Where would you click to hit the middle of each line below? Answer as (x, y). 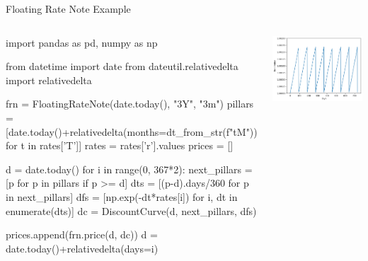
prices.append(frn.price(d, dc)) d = (82, 234)
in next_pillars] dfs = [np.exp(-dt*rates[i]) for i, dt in (122, 196)
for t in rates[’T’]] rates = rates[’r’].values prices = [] (120, 145)
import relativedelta (49, 80)
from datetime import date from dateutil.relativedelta (122, 66)
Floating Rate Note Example (68, 8)
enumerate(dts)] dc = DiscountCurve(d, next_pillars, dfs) (131, 210)
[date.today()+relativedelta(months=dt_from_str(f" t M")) (132, 131)
